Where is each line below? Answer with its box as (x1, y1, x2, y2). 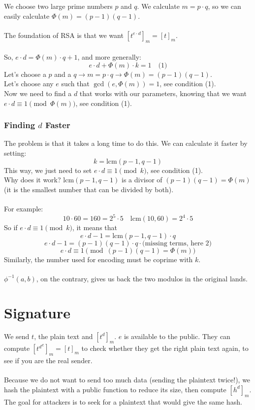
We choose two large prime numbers (4, 1, 113, 11)
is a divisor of (121, 174, 162, 185)
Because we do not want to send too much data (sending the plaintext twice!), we (4, 375, 251, 385)
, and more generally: (77, 52, 142, 62)
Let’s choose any (4, 78, 54, 89)
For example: (4, 203, 43, 213)
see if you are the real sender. (4, 355, 93, 366)
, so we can (208, 1, 241, 11)
